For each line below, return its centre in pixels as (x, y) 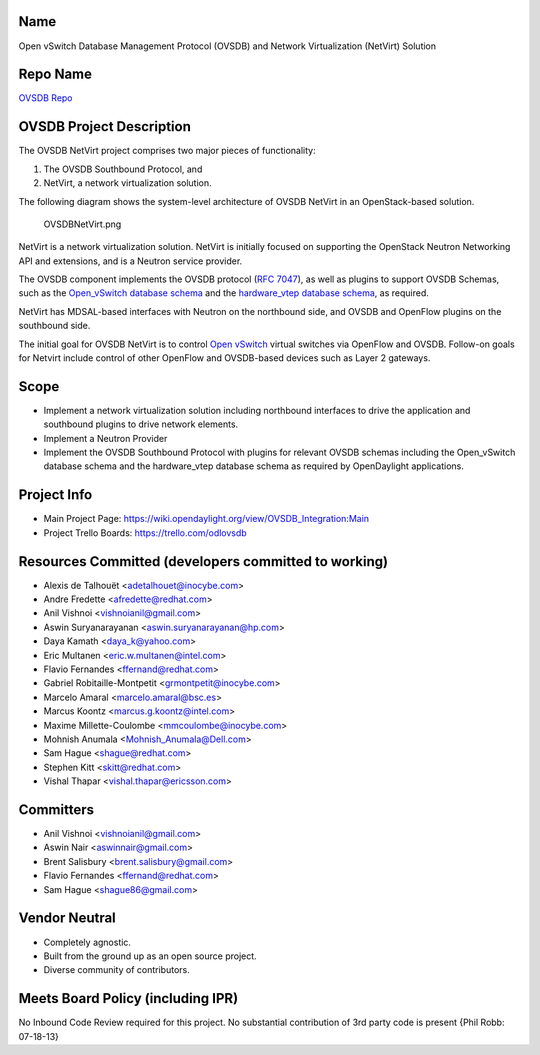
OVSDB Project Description (105, 126)
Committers (56, 809)
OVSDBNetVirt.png (82, 224)
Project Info (55, 495)
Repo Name (55, 74)
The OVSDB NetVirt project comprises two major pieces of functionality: (167, 151)
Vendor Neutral (67, 918)
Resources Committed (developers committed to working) (203, 561)
